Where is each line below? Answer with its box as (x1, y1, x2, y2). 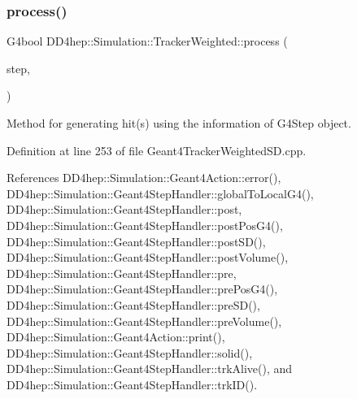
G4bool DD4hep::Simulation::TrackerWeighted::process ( (7, 33, 288, 50)
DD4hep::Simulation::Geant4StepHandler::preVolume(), (7, 312, 282, 329)
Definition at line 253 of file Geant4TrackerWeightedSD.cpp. (7, 141, 307, 158)
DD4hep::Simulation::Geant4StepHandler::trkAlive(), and (7, 360, 293, 377)
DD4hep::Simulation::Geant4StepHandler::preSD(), (7, 296, 260, 313)
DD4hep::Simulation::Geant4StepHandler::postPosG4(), (7, 216, 283, 233)
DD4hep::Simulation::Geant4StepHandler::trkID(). (7, 375, 258, 392)
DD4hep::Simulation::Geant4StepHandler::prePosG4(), (7, 280, 278, 297)
